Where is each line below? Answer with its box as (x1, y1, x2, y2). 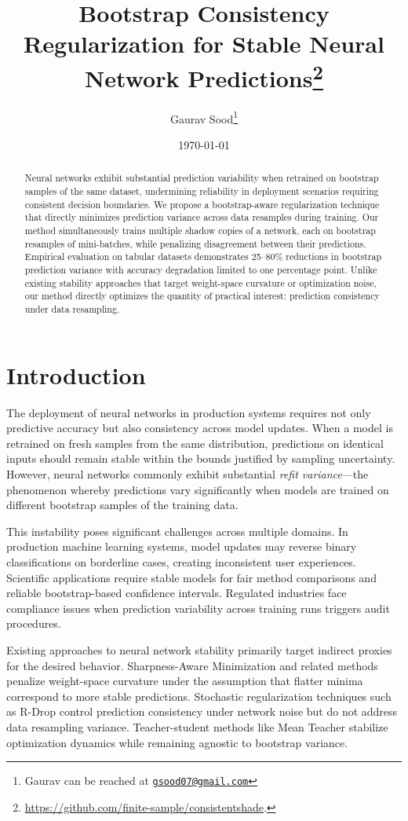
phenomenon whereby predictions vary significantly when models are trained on (6, 481, 389, 497)
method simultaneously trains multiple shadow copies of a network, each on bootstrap (24, 224, 376, 237)
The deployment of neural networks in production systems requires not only (6, 404, 371, 420)
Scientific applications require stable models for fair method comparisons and (6, 569, 377, 585)
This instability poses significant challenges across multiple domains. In (6, 522, 348, 539)
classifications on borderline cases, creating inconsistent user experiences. (6, 553, 356, 570)
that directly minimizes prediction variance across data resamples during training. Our (24, 211, 379, 224)
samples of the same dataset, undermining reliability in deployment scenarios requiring (24, 185, 379, 198)
